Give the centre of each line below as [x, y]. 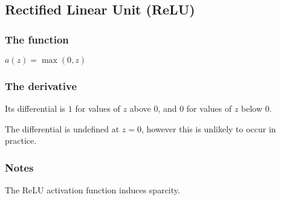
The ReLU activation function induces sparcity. [92, 190]
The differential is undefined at [62, 128]
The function [37, 39]
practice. [21, 140]
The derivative [41, 85]
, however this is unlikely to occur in [208, 128]
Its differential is [35, 108]
